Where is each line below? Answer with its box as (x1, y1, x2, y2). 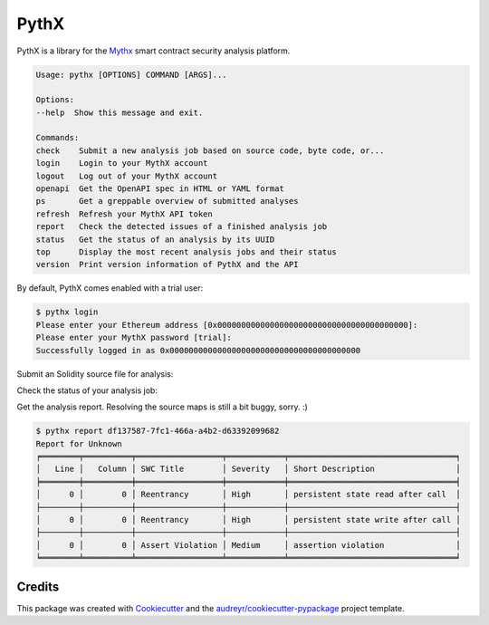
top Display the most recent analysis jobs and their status (35, 247, 337, 257)
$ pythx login (35, 307, 99, 317)
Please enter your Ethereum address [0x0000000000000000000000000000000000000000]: (35, 320, 418, 330)
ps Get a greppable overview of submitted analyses (35, 196, 299, 207)
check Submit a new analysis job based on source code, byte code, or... (35, 145, 385, 156)
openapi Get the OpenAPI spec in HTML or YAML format (35, 184, 284, 194)
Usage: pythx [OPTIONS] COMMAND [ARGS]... (35, 69, 227, 80)
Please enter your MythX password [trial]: (35, 332, 233, 343)
